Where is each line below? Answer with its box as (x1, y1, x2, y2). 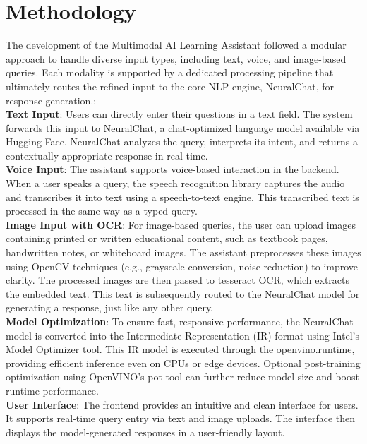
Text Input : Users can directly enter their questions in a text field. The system (6, 107, 353, 121)
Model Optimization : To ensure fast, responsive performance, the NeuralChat (6, 314, 354, 328)
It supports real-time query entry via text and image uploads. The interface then (6, 411, 356, 426)
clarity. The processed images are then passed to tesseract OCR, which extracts (6, 272, 350, 287)
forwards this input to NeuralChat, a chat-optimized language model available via (6, 120, 360, 135)
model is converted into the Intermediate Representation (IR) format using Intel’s (6, 328, 359, 342)
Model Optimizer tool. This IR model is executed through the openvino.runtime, (6, 342, 355, 356)
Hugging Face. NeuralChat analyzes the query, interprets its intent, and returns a (6, 134, 358, 149)
